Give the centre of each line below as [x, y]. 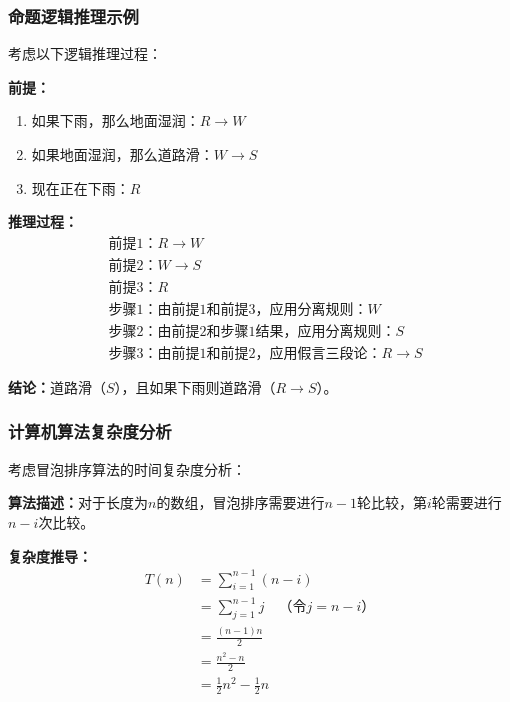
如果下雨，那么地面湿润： [115, 120]
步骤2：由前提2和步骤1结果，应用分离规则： [252, 331]
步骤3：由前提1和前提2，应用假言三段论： [245, 353]
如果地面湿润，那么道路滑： [122, 154]
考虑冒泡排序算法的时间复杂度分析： [127, 468]
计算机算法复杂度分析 [90, 431]
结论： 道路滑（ [57, 386]
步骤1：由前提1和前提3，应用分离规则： [238, 309]
